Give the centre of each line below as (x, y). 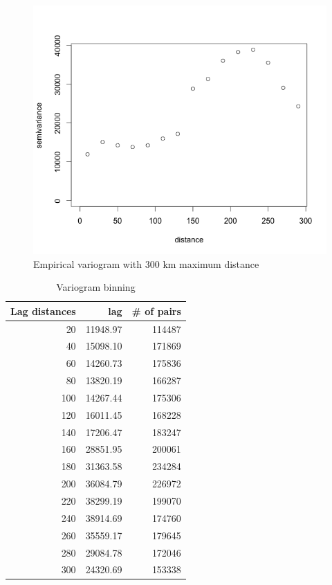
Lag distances (43, 310)
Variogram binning (96, 287)
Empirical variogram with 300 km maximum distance (146, 263)
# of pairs (156, 310)
